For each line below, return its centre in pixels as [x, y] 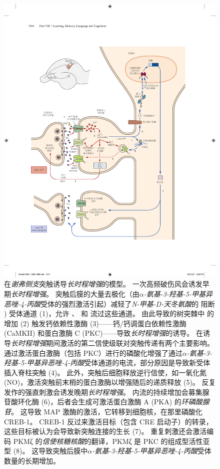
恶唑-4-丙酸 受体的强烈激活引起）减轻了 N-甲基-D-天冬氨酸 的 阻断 [109, 303]
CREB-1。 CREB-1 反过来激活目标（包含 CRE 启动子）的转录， [108, 421]
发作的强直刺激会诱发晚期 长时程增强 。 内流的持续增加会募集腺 [107, 392]
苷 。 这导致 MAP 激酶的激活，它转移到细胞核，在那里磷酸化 [103, 412]
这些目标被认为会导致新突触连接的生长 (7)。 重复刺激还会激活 [105, 431]
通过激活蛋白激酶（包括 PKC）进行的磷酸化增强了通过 [93, 353]
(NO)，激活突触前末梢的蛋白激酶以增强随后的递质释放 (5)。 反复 [110, 382]
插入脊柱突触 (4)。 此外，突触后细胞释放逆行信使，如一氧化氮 [105, 372]
